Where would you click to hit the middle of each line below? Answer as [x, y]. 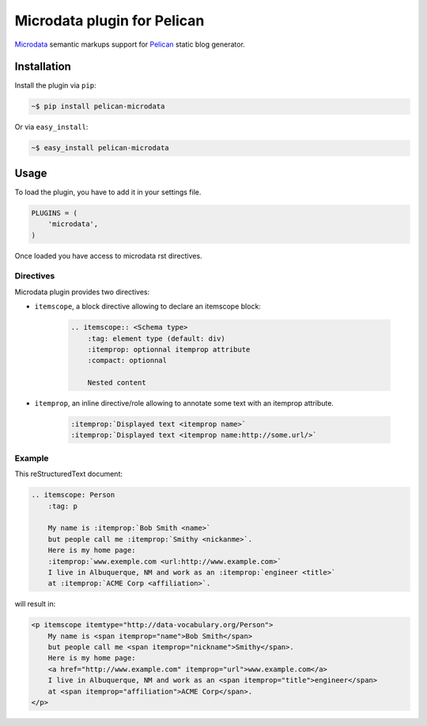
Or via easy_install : [51, 127]
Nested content [117, 383]
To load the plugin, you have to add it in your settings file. [108, 192]
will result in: [35, 604]
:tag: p [63, 506]
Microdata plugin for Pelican [110, 21]
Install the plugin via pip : [55, 85]
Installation [43, 67]
